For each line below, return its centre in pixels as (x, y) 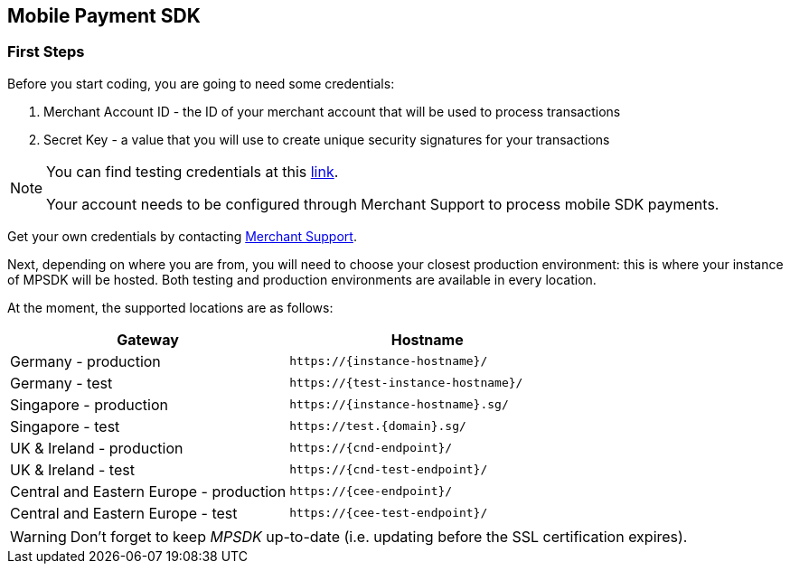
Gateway (148, 339)
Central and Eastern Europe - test (124, 513)
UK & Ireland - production (97, 448)
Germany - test (61, 383)
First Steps (46, 52)
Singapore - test (65, 426)
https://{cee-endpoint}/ (371, 491)
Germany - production (85, 361)
